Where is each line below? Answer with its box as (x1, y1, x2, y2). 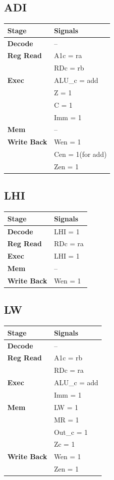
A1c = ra (54, 50, 82, 61)
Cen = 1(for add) (54, 149, 107, 159)
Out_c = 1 (54, 426, 88, 437)
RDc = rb (54, 63, 84, 73)
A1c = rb (54, 352, 83, 363)
